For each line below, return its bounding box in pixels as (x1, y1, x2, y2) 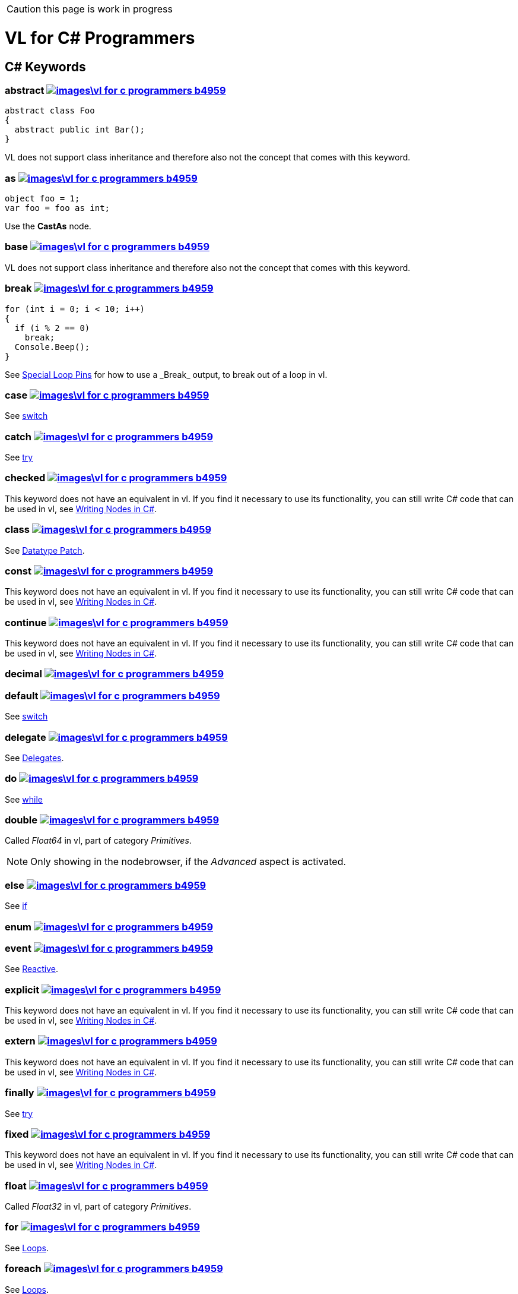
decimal (5, 668, 42, 680)
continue (5, 616, 47, 629)
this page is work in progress (43, 3, 173, 15)
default (5, 689, 39, 702)
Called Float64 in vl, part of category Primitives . (5, 835, 192, 846)
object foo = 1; (5, 194, 80, 204)
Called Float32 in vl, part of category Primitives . (5, 1201, 192, 1212)
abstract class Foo (5, 106, 95, 116)
